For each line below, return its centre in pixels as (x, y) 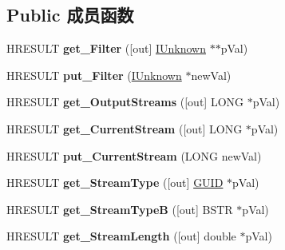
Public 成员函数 (70, 15)
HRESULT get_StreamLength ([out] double (121, 236)
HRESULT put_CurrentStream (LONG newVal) (134, 155)
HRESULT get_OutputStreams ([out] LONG (125, 102)
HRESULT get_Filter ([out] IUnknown (106, 48)
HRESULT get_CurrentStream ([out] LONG (125, 128)
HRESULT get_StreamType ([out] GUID (115, 183)
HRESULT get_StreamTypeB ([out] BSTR (120, 209)
